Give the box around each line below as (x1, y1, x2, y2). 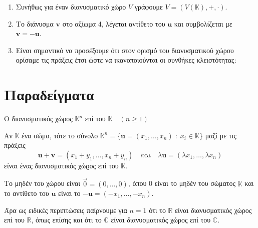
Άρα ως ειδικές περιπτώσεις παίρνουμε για (4, 204, 127, 215)
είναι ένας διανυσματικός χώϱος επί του (4, 160, 119, 170)
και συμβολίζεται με (174, 18, 232, 29)
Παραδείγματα (4, 84, 94, 105)
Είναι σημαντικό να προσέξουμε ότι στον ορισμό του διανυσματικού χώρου (16, 45, 234, 55)
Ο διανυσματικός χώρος (4, 113, 73, 124)
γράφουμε (134, 2, 163, 12)
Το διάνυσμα (16, 18, 54, 29)
